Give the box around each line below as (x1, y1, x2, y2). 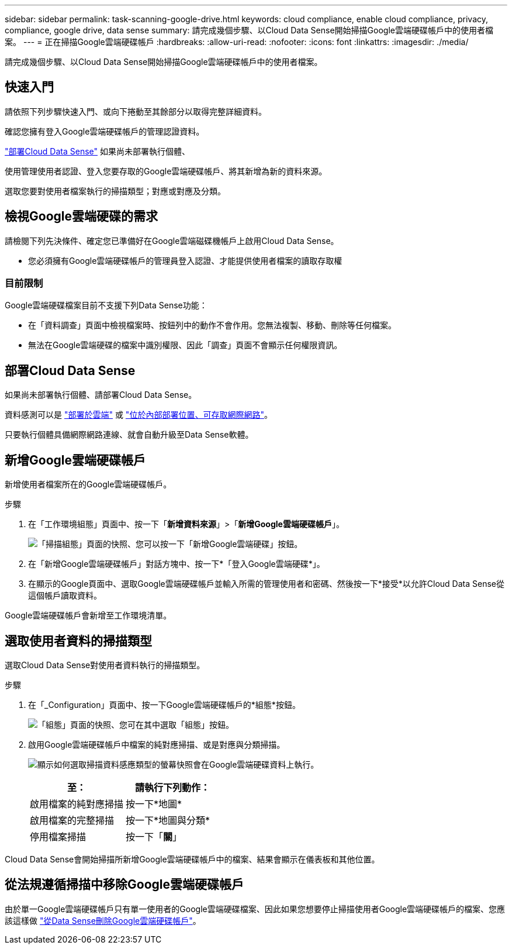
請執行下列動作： (135, 781, 210, 793)
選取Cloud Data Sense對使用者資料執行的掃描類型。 (5, 659, 205, 670)
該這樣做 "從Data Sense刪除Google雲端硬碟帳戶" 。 (5, 915, 201, 926)
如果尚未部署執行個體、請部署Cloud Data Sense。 (5, 390, 197, 400)
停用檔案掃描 (30, 830, 87, 843)
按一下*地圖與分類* (126, 814, 210, 826)
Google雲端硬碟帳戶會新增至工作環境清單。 (5, 610, 172, 621)
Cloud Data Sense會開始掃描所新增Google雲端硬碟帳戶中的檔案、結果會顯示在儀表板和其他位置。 (5, 854, 380, 864)
